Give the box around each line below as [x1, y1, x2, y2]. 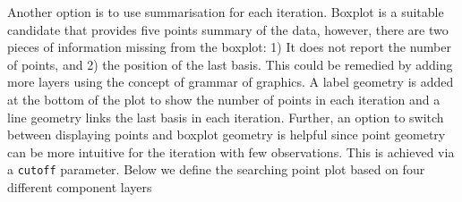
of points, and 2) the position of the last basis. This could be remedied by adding [7, 55, 453, 73]
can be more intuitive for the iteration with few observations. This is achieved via [7, 142, 455, 161]
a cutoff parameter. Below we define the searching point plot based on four [7, 160, 425, 179]
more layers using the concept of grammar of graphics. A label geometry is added [7, 72, 454, 91]
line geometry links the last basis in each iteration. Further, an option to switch [7, 107, 444, 126]
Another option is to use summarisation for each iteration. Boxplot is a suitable [7, 3, 444, 21]
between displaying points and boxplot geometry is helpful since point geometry [7, 125, 446, 144]
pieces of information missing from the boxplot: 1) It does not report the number [7, 38, 451, 56]
